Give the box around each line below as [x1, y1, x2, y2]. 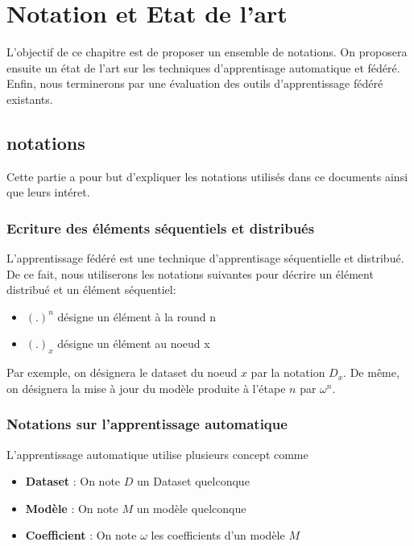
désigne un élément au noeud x [57, 335, 210, 352]
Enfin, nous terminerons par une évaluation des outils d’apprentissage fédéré [6, 75, 383, 92]
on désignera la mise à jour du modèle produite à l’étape [6, 379, 286, 396]
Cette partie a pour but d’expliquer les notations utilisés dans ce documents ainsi [6, 168, 408, 184]
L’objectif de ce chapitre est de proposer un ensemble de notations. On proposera [6, 43, 408, 60]
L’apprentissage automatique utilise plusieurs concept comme [6, 445, 308, 462]
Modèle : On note [25, 499, 118, 516]
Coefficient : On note [25, 527, 137, 544]
